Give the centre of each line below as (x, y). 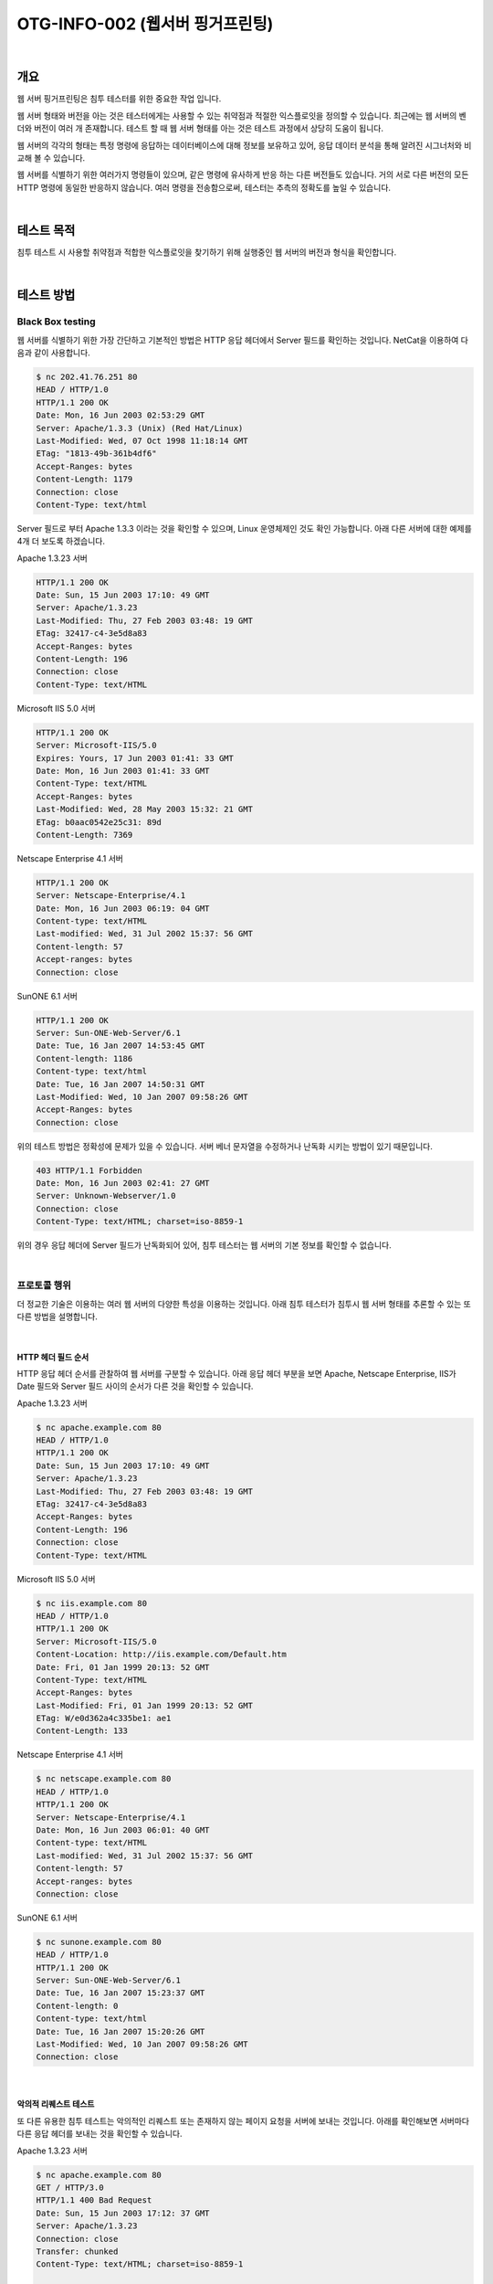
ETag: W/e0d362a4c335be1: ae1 (104, 1718)
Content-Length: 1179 (84, 479)
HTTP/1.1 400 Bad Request (94, 2200)
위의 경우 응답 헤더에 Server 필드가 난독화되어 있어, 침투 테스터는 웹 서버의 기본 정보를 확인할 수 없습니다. (204, 1245)
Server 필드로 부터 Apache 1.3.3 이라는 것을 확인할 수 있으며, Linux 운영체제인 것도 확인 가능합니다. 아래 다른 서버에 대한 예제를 (244, 528)
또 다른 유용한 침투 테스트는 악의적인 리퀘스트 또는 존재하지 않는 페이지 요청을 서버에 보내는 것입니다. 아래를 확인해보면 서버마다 (243, 2120)
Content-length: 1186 (84, 1058)
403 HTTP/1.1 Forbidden (89, 1170)
